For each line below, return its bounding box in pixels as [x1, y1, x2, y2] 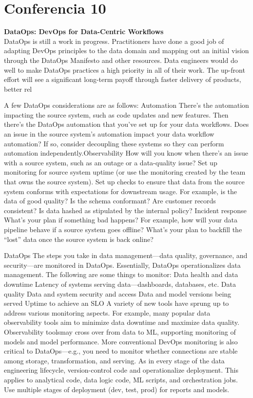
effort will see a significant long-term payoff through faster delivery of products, [4, 74, 241, 84]
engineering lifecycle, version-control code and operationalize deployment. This [4, 365, 238, 375]
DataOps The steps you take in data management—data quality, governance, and [4, 250, 248, 260]
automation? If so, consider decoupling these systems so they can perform [4, 138, 224, 148]
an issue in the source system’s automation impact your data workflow [4, 129, 214, 139]
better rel [4, 83, 32, 94]
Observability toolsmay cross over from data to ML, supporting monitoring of [4, 326, 236, 337]
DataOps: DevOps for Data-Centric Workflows [4, 26, 164, 37]
